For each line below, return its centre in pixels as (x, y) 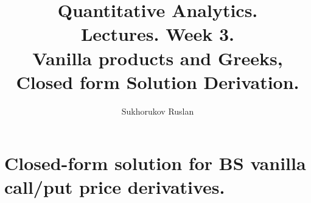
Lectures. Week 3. (158, 34)
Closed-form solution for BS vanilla (155, 163)
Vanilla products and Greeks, (158, 58)
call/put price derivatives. (115, 187)
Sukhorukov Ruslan (158, 111)
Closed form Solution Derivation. (158, 81)
